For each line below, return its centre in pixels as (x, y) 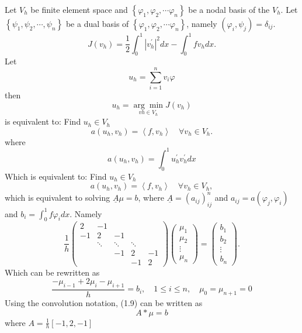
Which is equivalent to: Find (56, 176)
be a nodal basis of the (229, 9)
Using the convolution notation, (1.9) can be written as (104, 303)
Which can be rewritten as (52, 272)
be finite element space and (79, 9)
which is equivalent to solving (58, 198)
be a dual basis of (97, 23)
